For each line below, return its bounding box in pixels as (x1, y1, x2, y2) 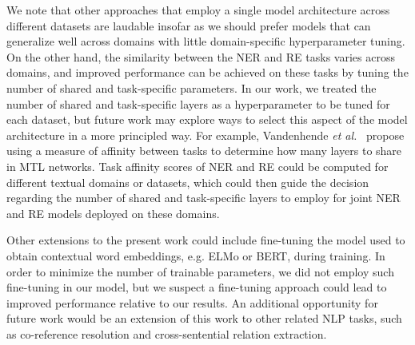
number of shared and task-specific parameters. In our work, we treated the (6, 79, 377, 96)
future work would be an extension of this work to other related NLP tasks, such (6, 310, 402, 327)
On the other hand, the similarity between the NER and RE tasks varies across (6, 48, 395, 65)
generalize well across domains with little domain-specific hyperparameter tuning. (6, 33, 405, 50)
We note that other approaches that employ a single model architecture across (6, 2, 390, 18)
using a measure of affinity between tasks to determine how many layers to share (6, 142, 402, 159)
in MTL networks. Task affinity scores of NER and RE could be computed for (6, 157, 389, 174)
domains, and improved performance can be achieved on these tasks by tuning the (6, 64, 409, 81)
